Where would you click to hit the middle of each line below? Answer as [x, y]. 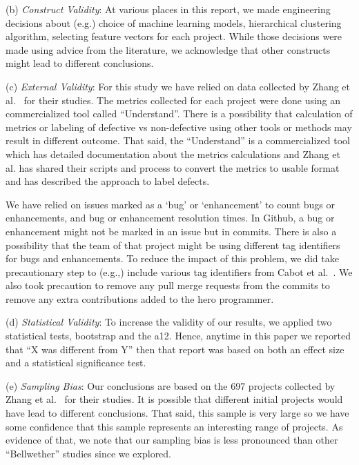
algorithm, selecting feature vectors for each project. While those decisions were [174, 36]
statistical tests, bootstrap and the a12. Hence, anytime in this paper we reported [178, 336]
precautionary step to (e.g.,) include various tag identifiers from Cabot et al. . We [179, 271]
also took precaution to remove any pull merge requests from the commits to [168, 285]
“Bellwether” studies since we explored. [89, 453]
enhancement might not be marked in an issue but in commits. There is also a [171, 231]
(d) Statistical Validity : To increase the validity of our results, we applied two [169, 322]
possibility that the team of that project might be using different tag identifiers [173, 245]
